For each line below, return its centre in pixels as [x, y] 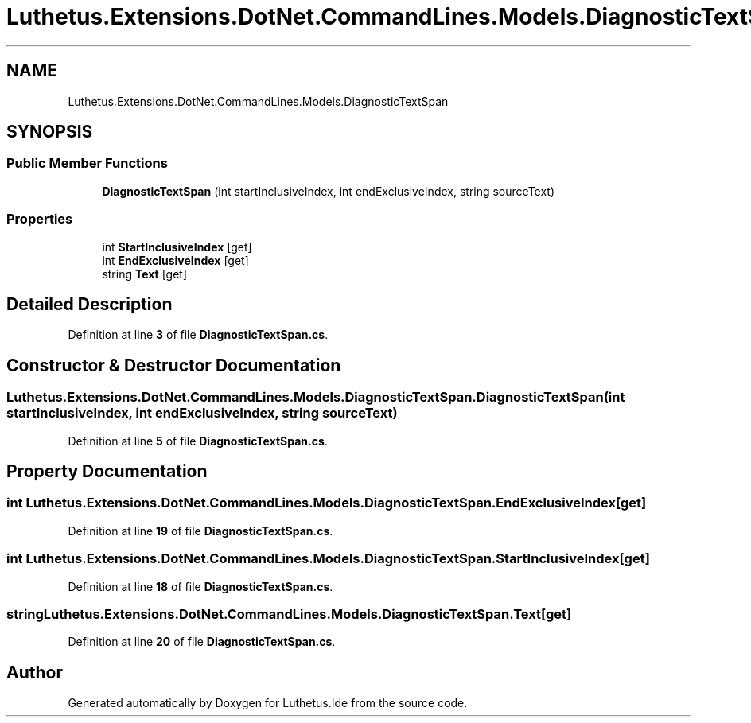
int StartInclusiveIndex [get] [177, 247]
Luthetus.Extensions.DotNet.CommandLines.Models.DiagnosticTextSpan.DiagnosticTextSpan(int [316, 397]
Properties [40, 219]
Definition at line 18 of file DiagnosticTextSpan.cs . [200, 586]
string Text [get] [145, 274]
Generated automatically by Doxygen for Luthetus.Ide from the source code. [268, 703]
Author [35, 672]
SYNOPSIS [50, 132]
